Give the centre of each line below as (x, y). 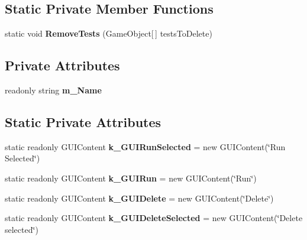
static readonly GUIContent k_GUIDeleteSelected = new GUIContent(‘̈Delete (154, 218)
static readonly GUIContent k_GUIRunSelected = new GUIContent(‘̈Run (145, 146)
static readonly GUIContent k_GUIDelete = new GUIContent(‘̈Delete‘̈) (139, 198)
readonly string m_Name (53, 90)
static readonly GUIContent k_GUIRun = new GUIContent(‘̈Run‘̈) (131, 178)
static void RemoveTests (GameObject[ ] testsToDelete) (109, 33)
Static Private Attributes (83, 121)
